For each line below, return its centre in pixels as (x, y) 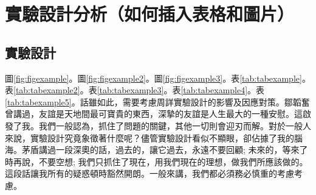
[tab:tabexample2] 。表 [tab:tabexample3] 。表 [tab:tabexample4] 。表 (139, 90)
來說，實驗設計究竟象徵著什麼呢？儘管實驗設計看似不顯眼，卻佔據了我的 (149, 137)
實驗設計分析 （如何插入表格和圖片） (150, 14)
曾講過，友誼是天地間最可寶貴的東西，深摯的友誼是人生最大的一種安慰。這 (154, 114)
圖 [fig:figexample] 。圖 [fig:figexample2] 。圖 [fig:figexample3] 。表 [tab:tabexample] (153, 78)
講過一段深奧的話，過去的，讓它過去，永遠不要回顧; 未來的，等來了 (173, 150)
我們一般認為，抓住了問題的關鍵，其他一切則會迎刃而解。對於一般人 (175, 125)
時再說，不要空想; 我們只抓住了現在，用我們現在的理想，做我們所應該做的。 (156, 161)
